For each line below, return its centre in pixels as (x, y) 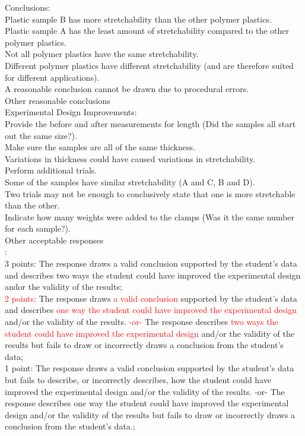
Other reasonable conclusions (58, 100)
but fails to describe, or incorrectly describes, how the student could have (138, 380)
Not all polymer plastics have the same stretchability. (102, 54)
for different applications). (52, 77)
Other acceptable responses (54, 240)
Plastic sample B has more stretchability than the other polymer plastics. (138, 19)
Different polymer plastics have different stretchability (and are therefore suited (149, 65)
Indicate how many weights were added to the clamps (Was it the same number (150, 217)
